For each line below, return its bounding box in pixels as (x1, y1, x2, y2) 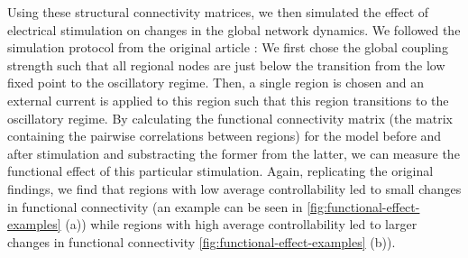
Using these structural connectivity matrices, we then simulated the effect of (7, 3, 429, 21)
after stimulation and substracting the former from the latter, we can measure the (7, 143, 460, 162)
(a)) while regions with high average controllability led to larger (65, 215, 418, 234)
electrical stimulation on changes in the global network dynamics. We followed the (7, 20, 461, 39)
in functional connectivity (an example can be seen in (7, 197, 303, 216)
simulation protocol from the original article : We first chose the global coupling (7, 38, 448, 57)
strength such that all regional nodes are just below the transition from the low (7, 55, 445, 74)
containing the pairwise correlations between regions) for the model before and (7, 126, 442, 145)
